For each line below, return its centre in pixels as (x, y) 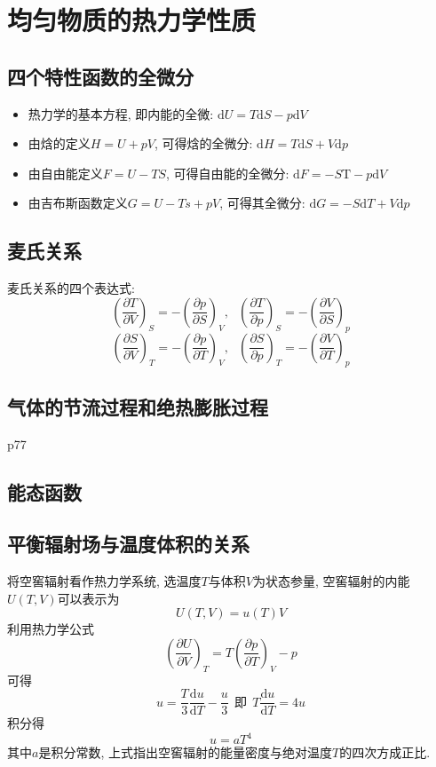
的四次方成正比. (385, 752)
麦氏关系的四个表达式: (71, 288)
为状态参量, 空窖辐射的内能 (331, 581)
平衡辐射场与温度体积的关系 (128, 544)
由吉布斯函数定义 (78, 203)
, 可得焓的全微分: (204, 143)
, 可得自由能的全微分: (227, 173)
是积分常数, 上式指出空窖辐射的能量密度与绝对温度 (185, 752)
